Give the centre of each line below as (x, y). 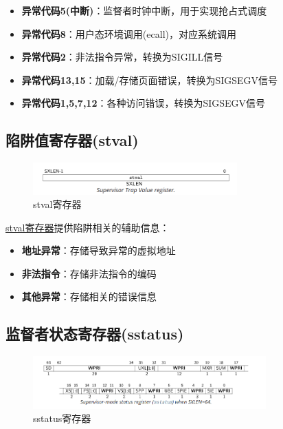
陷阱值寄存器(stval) (72, 140)
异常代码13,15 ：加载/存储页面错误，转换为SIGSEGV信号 (150, 80)
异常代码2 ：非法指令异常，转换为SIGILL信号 (122, 57)
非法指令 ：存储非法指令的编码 (89, 273)
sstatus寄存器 (62, 418)
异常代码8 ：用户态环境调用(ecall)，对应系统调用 (129, 33)
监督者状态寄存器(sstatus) (95, 334)
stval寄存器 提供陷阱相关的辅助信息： (88, 227)
